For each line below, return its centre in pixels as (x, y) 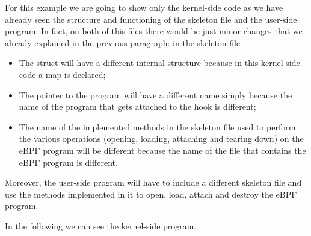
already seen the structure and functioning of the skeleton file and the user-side (151, 19)
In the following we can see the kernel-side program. (101, 225)
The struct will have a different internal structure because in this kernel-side (159, 63)
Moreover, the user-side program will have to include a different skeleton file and (153, 182)
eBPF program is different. (68, 162)
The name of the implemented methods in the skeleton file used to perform (157, 126)
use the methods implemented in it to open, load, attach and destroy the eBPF (151, 194)
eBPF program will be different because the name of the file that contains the (162, 150)
